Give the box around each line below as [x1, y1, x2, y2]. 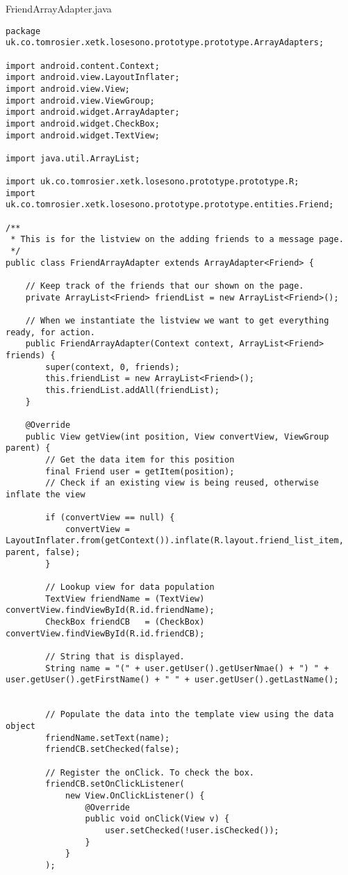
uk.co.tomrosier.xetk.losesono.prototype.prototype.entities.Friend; [6, 200, 334, 210]
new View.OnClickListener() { [65, 790, 205, 801]
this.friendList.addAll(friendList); [45, 385, 219, 395]
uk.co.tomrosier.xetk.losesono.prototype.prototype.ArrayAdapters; [6, 38, 324, 48]
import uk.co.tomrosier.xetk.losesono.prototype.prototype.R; [6, 177, 299, 187]
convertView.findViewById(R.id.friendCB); [6, 628, 205, 639]
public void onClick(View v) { [85, 814, 230, 824]
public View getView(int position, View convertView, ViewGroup [25, 431, 329, 442]
